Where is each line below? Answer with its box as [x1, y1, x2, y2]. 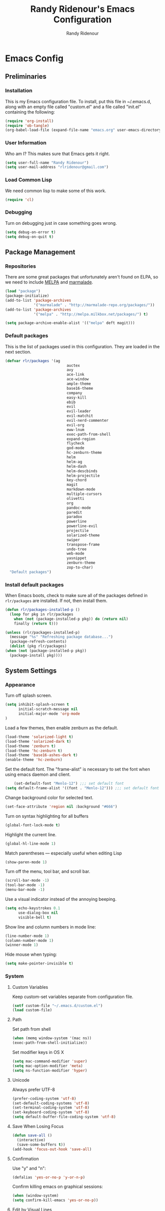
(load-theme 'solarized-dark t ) [5, 739, 71, 744]
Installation [5, 87, 33, 94]
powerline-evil [66, 524, 98, 529]
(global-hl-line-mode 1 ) [5, 841, 56, 846]
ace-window [66, 377, 89, 382]
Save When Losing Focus [12, 1124, 64, 1130]
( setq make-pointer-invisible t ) [5, 961, 74, 966]
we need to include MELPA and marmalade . [5, 279, 93, 285]
